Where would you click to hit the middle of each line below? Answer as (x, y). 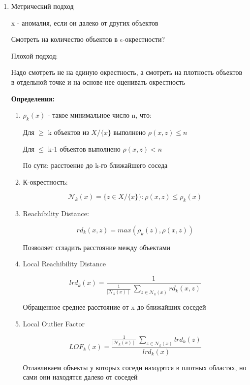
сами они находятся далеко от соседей (80, 377)
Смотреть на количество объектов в (64, 39)
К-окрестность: (45, 181)
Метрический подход (42, 6)
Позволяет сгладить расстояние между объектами (97, 247)
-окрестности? (144, 39)
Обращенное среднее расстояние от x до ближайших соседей (114, 307)
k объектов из (68, 132)
